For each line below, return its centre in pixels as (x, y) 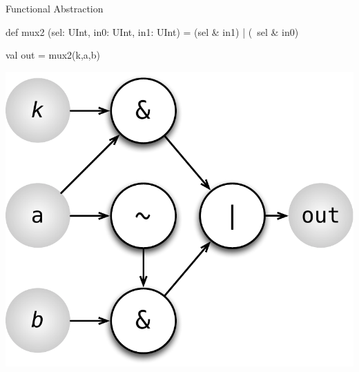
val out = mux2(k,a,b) (53, 55)
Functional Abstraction (55, 8)
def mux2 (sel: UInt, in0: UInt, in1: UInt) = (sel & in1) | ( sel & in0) (152, 31)
